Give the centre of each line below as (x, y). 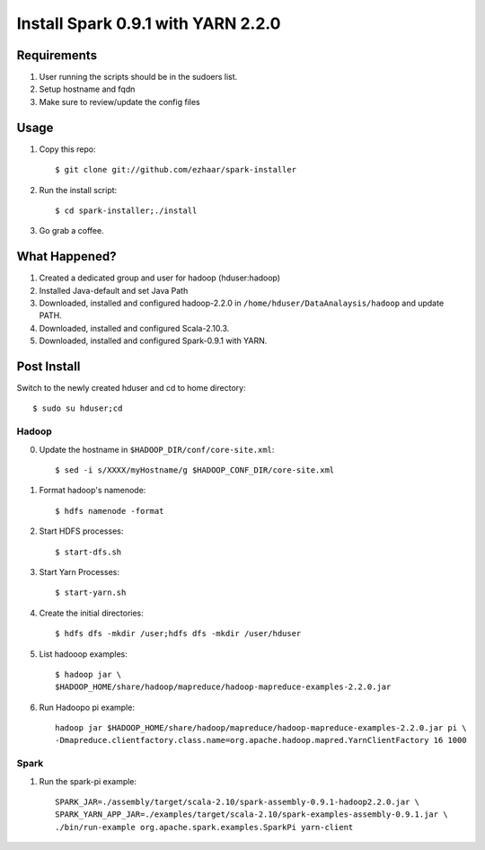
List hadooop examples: (83, 654)
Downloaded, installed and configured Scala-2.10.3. (134, 328)
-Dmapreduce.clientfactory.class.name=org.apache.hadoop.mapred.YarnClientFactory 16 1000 (261, 740)
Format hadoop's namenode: (93, 491)
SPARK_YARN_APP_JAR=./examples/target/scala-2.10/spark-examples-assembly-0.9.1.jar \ (251, 815)
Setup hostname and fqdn (87, 89)
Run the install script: (78, 190)
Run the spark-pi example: (88, 781)
